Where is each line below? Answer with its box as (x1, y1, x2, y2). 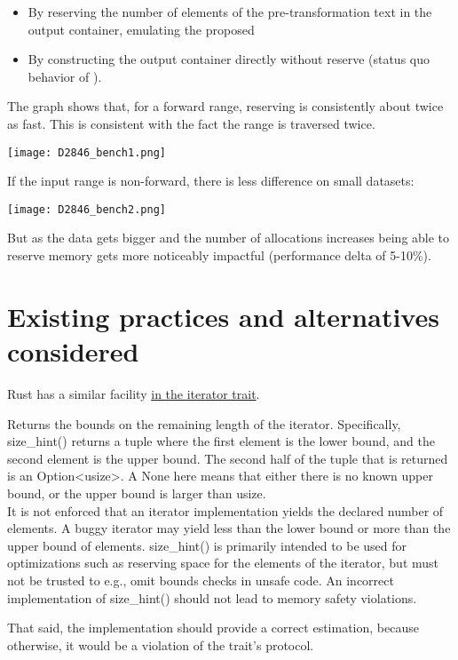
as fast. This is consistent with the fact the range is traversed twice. (7, 114, 375, 132)
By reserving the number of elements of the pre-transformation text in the (28, 3, 432, 20)
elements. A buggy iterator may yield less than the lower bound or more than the (7, 519, 451, 537)
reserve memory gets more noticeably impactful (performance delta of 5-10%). (7, 246, 431, 265)
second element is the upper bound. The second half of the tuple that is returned (7, 449, 448, 467)
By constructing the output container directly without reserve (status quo (28, 50, 430, 68)
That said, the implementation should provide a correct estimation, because (7, 618, 419, 637)
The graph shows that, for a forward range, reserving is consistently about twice (7, 97, 444, 115)
